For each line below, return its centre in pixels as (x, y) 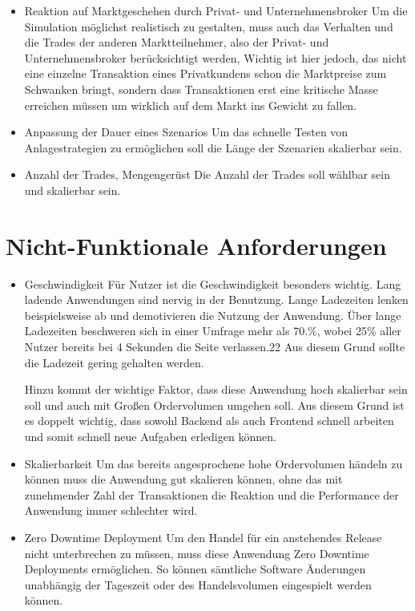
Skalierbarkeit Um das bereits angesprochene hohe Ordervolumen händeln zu (214, 463)
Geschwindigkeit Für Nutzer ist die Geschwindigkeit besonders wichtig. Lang (213, 283)
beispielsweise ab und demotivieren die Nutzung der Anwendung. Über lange (213, 315)
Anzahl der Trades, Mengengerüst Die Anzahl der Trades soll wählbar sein (207, 174)
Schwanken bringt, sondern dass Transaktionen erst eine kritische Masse (201, 89)
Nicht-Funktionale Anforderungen (196, 245)
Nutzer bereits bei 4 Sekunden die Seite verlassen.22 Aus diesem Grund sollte (215, 347)
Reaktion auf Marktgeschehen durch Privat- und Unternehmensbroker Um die (216, 10)
